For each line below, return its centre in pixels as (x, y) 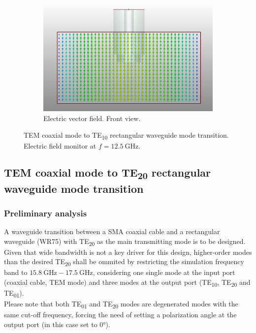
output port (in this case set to (51, 324)
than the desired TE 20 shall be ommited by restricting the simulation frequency (124, 262)
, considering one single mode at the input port (164, 272)
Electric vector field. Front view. (92, 118)
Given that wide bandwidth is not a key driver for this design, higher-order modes (128, 252)
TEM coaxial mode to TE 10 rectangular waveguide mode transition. (126, 135)
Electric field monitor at (60, 145)
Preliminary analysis (46, 213)
